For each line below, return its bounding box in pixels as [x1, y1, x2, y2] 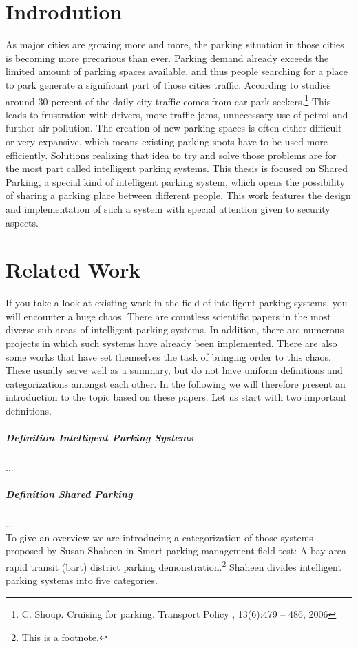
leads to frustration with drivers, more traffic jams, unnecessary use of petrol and [6, 107, 348, 121]
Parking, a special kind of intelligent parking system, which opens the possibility [6, 174, 346, 189]
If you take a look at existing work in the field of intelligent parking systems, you [6, 295, 348, 310]
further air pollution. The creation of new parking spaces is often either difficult [6, 121, 342, 135]
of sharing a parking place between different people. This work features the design [6, 188, 351, 202]
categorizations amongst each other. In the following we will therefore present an [6, 376, 346, 390]
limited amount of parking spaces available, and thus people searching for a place [6, 64, 348, 79]
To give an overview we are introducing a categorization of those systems [6, 530, 313, 544]
